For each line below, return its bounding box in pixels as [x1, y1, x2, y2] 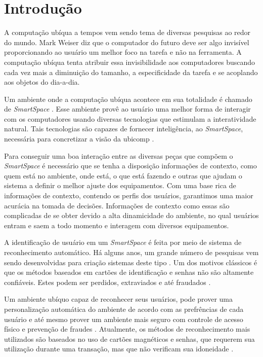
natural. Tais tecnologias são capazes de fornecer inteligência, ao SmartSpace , [4, 123, 243, 134]
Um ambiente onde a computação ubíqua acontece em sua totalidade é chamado [4, 93, 252, 104]
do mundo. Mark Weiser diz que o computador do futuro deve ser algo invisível [4, 37, 249, 47]
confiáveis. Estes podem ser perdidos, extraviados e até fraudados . [4, 276, 211, 287]
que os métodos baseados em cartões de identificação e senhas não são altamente [4, 267, 254, 277]
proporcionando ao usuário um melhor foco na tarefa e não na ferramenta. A [4, 47, 242, 57]
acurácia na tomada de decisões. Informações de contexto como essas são [4, 200, 230, 210]
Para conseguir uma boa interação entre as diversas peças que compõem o [4, 150, 233, 161]
